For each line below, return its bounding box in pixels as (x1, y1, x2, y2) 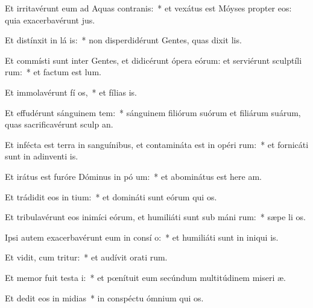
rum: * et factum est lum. (5, 66, 101, 78)
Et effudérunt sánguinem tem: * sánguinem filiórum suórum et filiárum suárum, (5, 106, 301, 119)
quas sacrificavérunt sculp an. (5, 118, 113, 131)
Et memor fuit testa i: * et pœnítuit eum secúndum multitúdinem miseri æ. (5, 271, 286, 283)
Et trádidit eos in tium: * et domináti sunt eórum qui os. (5, 190, 217, 203)
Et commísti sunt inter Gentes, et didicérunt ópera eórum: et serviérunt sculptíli (5, 54, 302, 66)
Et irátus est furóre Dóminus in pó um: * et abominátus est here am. (5, 170, 262, 182)
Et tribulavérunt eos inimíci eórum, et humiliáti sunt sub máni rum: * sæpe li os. (5, 211, 306, 223)
